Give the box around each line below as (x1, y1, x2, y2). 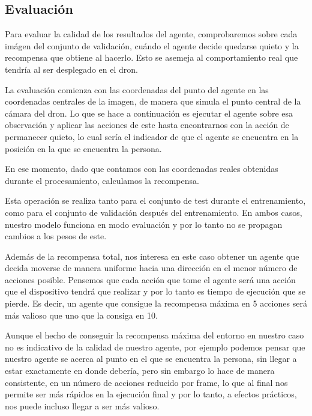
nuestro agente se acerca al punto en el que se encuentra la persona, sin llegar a (5, 352, 297, 365)
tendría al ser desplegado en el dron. (5, 63, 138, 75)
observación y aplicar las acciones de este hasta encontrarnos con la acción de (5, 118, 289, 131)
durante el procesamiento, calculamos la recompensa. (5, 174, 199, 186)
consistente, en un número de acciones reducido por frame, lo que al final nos (5, 376, 288, 388)
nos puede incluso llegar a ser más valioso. (5, 399, 160, 412)
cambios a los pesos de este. (5, 230, 107, 242)
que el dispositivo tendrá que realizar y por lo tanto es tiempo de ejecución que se (5, 285, 305, 298)
